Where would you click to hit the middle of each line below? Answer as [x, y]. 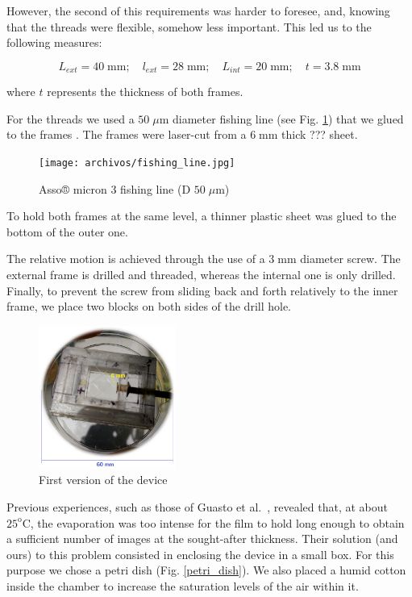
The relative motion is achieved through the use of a [136, 259]
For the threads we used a [71, 118]
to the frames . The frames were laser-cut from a [127, 134]
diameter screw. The [350, 259]
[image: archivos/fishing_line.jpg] [137, 163]
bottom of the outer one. [67, 231]
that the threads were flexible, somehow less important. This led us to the [189, 26]
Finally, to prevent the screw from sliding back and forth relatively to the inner [202, 290]
